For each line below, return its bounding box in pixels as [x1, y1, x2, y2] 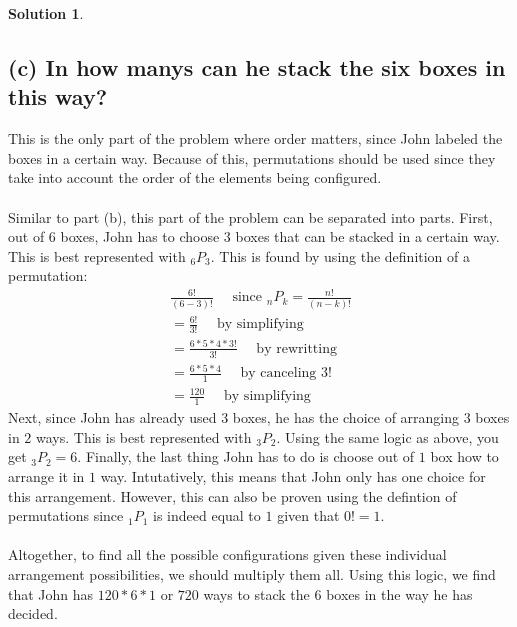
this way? [8, 81, 108, 112]
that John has [8, 583, 94, 604]
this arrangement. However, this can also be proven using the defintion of [8, 485, 457, 506]
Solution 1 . [8, 3, 84, 23]
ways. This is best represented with [36, 426, 252, 447]
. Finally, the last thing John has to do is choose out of [77, 446, 415, 467]
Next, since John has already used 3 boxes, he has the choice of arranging [8, 407, 460, 428]
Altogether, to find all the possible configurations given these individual [8, 544, 447, 565]
